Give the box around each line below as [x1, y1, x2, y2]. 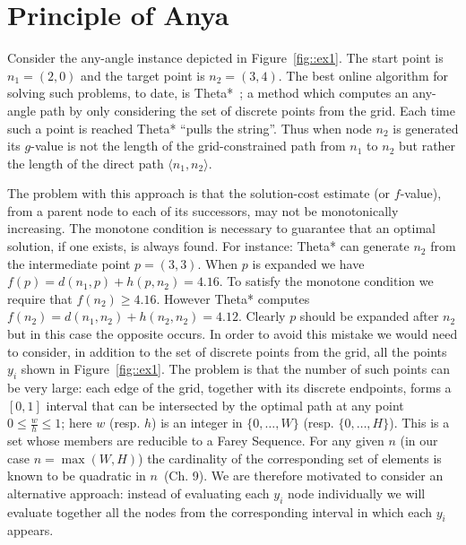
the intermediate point [7, 254, 131, 272]
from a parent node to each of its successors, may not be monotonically [7, 201, 399, 220]
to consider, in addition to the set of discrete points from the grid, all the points [7, 342, 447, 360]
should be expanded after [299, 307, 439, 325]
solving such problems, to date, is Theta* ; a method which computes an [7, 83, 409, 102]
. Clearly [237, 307, 286, 325]
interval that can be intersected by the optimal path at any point [46, 395, 404, 414]
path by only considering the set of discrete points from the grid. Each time [39, 100, 455, 119]
